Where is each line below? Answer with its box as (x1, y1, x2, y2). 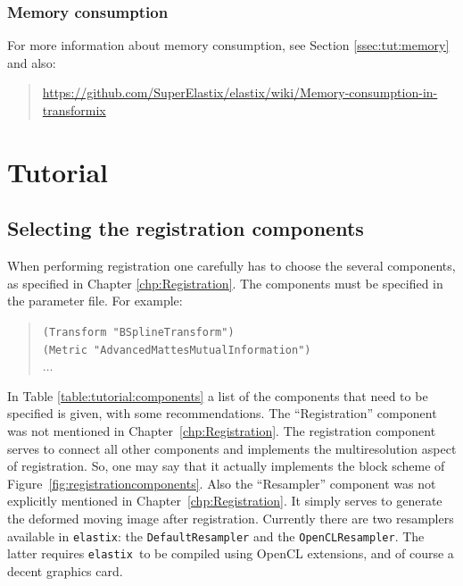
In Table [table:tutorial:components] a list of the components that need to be (7, 386, 428, 405)
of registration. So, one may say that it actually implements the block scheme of (7, 456, 445, 475)
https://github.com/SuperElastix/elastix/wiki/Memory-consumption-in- (42, 83, 438, 102)
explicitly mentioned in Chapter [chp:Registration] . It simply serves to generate (7, 491, 442, 510)
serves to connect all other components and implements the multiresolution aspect (7, 439, 457, 457)
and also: (7, 53, 56, 71)
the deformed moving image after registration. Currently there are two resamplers (7, 509, 454, 528)
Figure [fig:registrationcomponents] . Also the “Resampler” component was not (7, 473, 436, 492)
